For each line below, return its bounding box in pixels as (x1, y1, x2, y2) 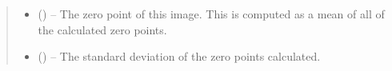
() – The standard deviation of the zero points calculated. (38, 48, 321, 65)
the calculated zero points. (38, 21, 167, 37)
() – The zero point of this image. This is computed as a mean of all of (38, 6, 385, 22)
